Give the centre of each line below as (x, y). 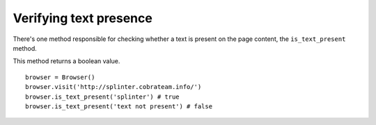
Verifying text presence (83, 18)
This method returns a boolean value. (66, 61)
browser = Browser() (60, 77)
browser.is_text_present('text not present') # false (119, 106)
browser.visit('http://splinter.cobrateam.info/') (113, 87)
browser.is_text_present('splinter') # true (103, 97)
